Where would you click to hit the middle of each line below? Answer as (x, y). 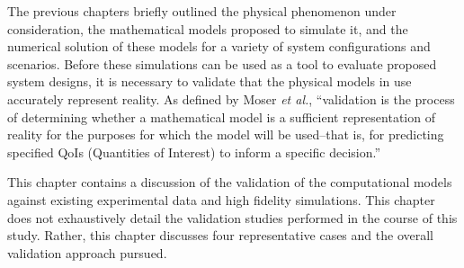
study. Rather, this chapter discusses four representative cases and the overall (220, 235)
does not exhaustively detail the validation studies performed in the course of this (232, 217)
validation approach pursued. (87, 252)
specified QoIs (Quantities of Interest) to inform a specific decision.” (194, 152)
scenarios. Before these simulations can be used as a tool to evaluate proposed (222, 63)
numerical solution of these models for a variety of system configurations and (219, 46)
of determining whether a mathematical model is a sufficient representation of (221, 116)
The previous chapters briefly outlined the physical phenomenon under (202, 11)
